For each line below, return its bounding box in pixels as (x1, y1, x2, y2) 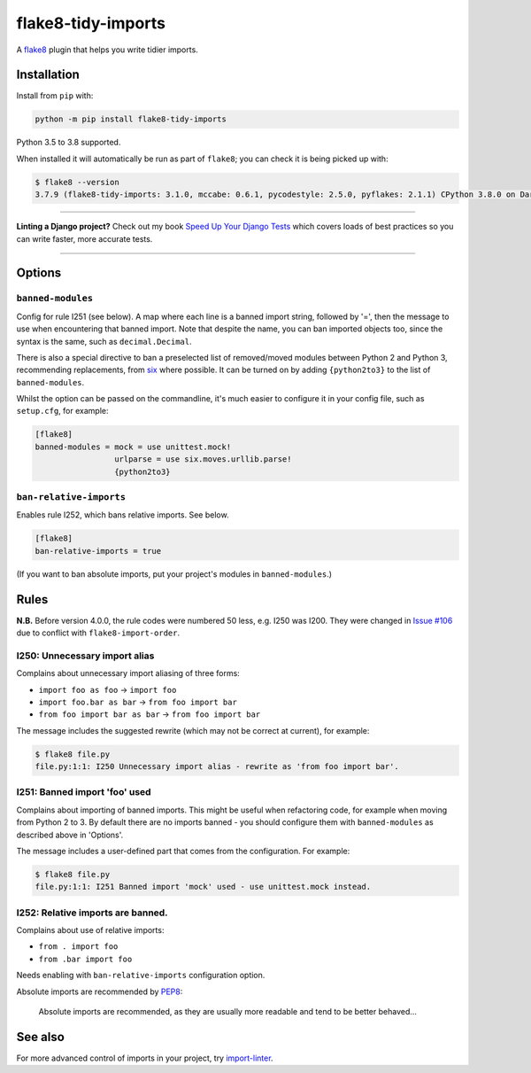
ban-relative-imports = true (35, 546, 162, 556)
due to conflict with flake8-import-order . (16, 627, 181, 638)
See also (16, 1029, 65, 1045)
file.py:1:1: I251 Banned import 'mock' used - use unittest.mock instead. (35, 882, 372, 892)
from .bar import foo (38, 953, 133, 964)
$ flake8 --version (35, 177, 119, 187)
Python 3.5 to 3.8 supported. (16, 137, 121, 148)
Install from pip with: (16, 90, 94, 101)
